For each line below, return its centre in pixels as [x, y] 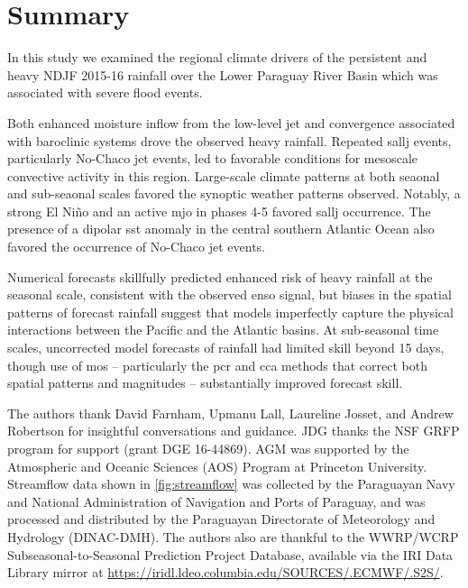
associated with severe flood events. [105, 92]
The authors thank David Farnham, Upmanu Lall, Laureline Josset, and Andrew [230, 413]
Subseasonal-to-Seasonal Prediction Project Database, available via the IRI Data [230, 554]
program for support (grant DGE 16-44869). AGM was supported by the [208, 448]
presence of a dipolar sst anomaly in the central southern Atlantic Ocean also [221, 229]
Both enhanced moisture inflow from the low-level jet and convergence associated [231, 122]
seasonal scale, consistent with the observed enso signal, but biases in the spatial [229, 294]
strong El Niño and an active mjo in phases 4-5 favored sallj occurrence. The [219, 211]
